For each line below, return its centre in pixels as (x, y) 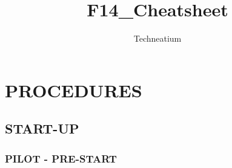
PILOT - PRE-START (61, 158)
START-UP (42, 128)
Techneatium (157, 38)
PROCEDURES (74, 90)
